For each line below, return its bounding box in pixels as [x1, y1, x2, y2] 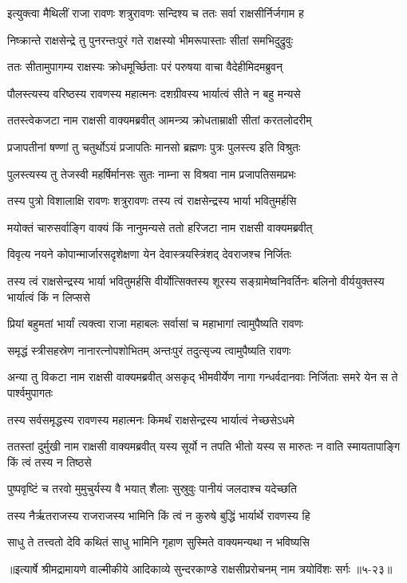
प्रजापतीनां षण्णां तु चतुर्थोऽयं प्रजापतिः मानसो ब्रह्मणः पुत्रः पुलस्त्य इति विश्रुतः [7, 138, 301, 155]
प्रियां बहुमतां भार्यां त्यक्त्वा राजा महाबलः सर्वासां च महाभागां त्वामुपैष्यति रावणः [7, 315, 303, 332]
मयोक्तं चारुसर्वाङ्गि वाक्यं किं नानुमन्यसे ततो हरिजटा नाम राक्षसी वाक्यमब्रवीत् [7, 219, 313, 235]
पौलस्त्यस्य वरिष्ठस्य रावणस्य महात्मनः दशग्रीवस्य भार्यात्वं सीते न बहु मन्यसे [7, 85, 301, 101]
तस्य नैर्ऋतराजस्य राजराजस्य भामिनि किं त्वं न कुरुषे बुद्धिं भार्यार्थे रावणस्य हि [7, 506, 310, 523]
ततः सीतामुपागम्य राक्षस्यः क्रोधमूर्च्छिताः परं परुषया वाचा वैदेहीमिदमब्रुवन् [7, 58, 283, 75]
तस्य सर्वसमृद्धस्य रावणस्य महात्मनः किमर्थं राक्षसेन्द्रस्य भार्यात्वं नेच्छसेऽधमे [7, 411, 294, 427]
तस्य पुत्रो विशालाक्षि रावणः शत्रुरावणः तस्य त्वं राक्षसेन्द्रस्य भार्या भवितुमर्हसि [7, 192, 297, 209]
